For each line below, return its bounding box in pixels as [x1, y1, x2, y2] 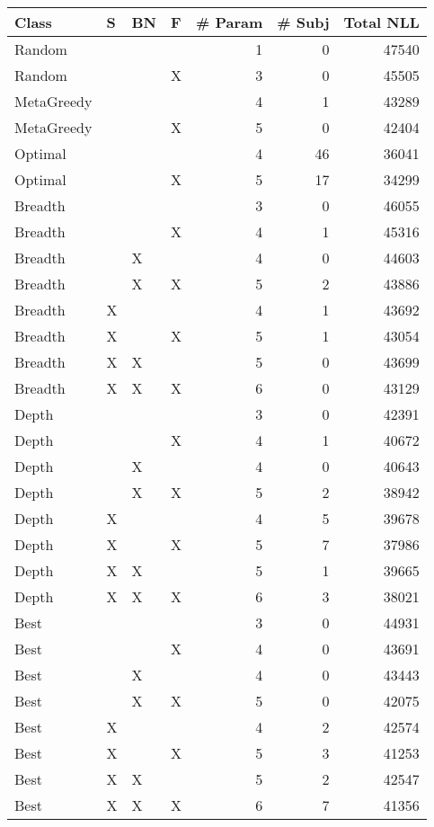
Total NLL [343, 12, 420, 32]
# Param [195, 12, 263, 32]
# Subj [277, 12, 330, 32]
